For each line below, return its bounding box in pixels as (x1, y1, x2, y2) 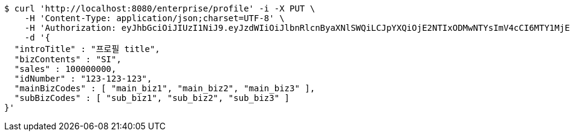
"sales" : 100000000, (14, 64, 117, 74)
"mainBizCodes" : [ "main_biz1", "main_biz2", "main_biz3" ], (14, 83, 316, 93)
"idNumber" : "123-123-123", (14, 74, 152, 83)
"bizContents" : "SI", (14, 54, 121, 64)
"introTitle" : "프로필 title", (14, 44, 160, 54)
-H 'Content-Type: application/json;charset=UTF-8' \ (24, 13, 285, 23)
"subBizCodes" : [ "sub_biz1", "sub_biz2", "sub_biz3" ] (14, 93, 290, 103)
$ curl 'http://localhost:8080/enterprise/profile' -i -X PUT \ (4, 4, 316, 13)
